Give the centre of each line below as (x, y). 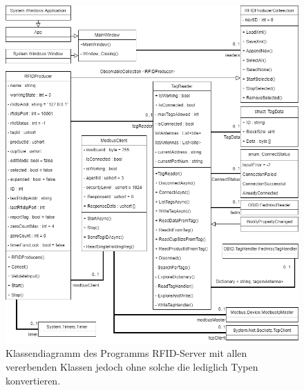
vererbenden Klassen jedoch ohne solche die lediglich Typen (132, 367)
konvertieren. (33, 380)
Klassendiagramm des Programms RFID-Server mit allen (126, 353)
